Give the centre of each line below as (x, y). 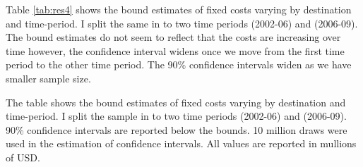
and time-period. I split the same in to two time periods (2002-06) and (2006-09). (182, 23)
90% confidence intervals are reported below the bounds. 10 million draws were (177, 129)
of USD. (23, 157)
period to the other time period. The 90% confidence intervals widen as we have (179, 64)
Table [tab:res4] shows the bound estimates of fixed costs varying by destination (179, 9)
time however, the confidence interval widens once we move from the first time (175, 50)
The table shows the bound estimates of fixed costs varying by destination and (176, 102)
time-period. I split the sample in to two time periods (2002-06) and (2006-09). (176, 116)
